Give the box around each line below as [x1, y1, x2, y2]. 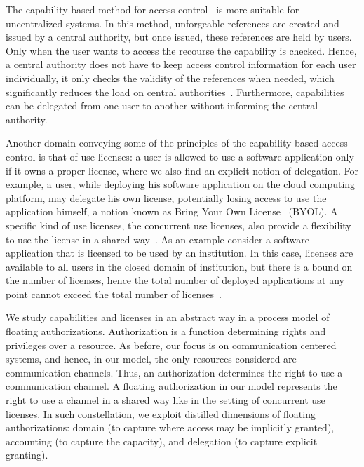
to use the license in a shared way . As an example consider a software [6, 231, 309, 246]
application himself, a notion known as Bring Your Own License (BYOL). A [6, 204, 338, 219]
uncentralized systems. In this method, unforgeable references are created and [6, 15, 339, 30]
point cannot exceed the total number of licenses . [6, 286, 222, 301]
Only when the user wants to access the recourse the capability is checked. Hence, [6, 43, 357, 57]
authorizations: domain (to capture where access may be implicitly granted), [6, 420, 335, 435]
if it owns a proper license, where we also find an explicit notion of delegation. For [6, 163, 359, 177]
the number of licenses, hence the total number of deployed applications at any [6, 273, 344, 287]
